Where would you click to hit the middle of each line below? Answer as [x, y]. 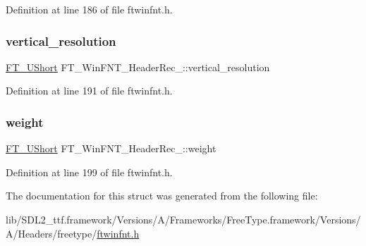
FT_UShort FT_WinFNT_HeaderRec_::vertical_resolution [138, 67]
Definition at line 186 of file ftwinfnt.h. [89, 9]
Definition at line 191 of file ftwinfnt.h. [89, 91]
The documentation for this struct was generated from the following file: [162, 196]
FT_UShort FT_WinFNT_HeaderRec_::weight [111, 148]
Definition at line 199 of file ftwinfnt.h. [89, 172]
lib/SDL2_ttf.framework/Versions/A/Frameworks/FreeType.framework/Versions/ [183, 219]
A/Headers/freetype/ [51, 233]
